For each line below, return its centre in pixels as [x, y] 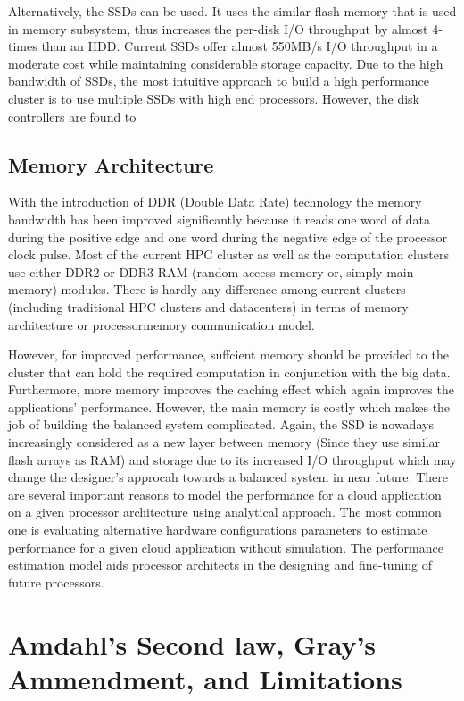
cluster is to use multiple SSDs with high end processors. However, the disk [214, 98]
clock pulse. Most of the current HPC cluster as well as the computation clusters [228, 254]
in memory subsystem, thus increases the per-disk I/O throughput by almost [218, 28]
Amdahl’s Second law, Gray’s [192, 643]
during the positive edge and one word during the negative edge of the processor [228, 236]
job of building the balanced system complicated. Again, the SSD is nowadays [221, 424]
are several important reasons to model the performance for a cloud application [225, 494]
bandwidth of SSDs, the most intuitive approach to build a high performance [219, 81]
